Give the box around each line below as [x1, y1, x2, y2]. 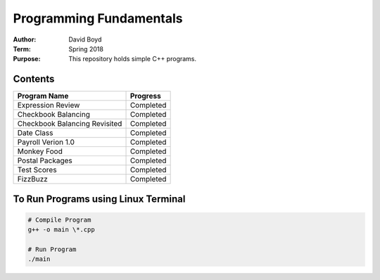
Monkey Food [17, 146, 63, 156]
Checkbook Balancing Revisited [17, 119, 122, 129]
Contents [13, 73, 55, 85]
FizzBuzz [17, 174, 49, 184]
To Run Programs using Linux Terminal [13, 193, 186, 205]
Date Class [17, 128, 53, 138]
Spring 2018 [68, 44, 103, 53]
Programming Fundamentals [13, 11, 183, 26]
